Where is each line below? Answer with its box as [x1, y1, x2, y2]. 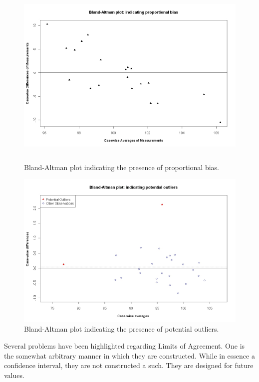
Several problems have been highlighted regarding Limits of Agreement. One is [4, 341, 245, 351]
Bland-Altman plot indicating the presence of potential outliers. [24, 324, 219, 334]
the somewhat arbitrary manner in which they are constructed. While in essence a [4, 350, 255, 361]
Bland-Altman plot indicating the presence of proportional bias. [24, 162, 219, 172]
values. [4, 370, 24, 380]
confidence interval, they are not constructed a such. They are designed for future [4, 360, 254, 371]
